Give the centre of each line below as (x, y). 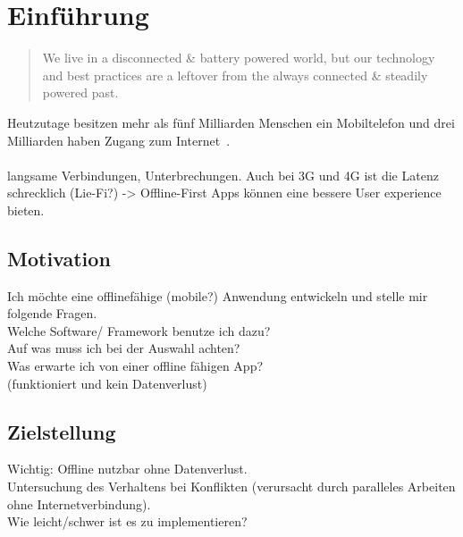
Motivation (59, 258)
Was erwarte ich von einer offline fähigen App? (135, 366)
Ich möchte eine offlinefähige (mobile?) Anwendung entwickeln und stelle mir (218, 295)
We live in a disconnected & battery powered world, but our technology (239, 58)
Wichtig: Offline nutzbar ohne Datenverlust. (127, 469)
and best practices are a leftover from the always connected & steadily (235, 75)
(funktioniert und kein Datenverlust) (107, 383)
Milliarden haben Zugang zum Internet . (119, 140)
